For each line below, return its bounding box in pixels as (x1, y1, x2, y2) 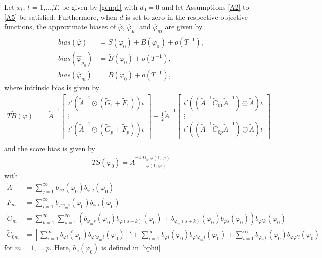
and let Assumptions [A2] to (162, 2, 249, 12)
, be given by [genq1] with (57, 2, 138, 12)
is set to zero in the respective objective (125, 11, 248, 22)
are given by (165, 21, 203, 32)
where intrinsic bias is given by (4, 82, 99, 93)
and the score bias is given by (4, 143, 95, 154)
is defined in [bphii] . (101, 242, 163, 253)
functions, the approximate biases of (4, 21, 116, 32)
